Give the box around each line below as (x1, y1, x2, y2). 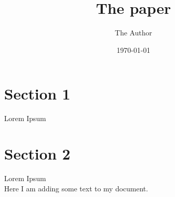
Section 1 (4, 83, 71, 104)
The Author (114, 27, 152, 38)
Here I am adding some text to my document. (4, 183, 148, 193)
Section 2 (4, 143, 71, 164)
